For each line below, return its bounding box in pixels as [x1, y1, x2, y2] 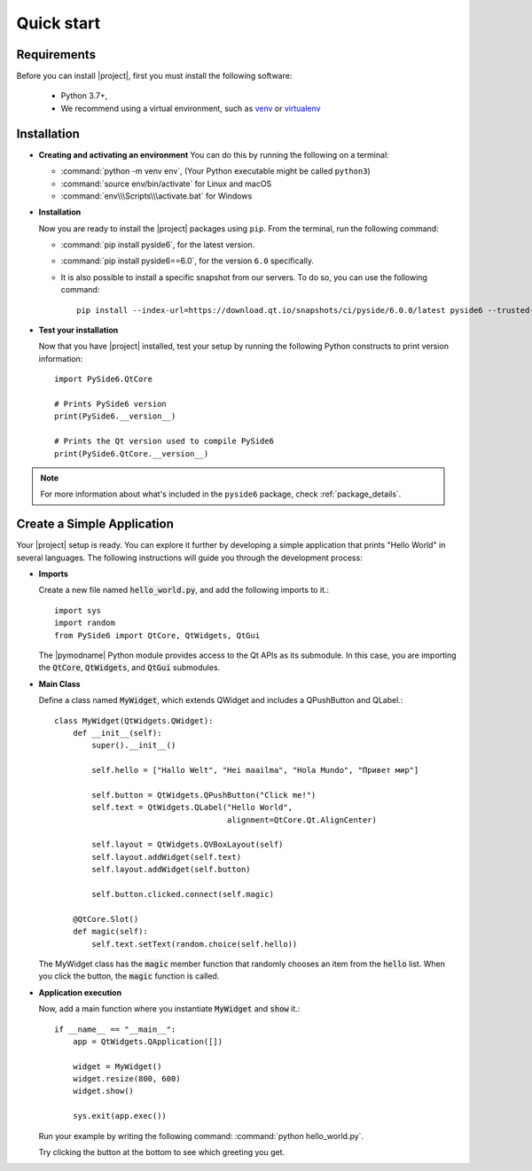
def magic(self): [72, 926, 148, 937]
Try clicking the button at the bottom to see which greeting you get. [38, 1147, 286, 1158]
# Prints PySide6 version [54, 399, 168, 409]
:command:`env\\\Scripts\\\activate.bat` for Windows [60, 191, 253, 201]
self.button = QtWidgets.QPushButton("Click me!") [91, 790, 317, 800]
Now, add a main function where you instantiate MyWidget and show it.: [38, 1003, 301, 1014]
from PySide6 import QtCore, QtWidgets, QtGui [54, 630, 261, 640]
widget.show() [72, 1086, 135, 1097]
